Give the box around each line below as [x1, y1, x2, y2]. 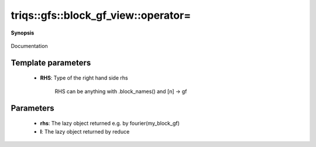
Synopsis [11, 29, 35, 36]
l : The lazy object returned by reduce [40, 128, 130, 135]
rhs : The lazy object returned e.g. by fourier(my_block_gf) [40, 120, 180, 127]
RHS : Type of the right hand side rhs [40, 74, 128, 81]
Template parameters [11, 57, 91, 67]
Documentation [11, 42, 48, 49]
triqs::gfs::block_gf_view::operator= [11, 9, 191, 22]
